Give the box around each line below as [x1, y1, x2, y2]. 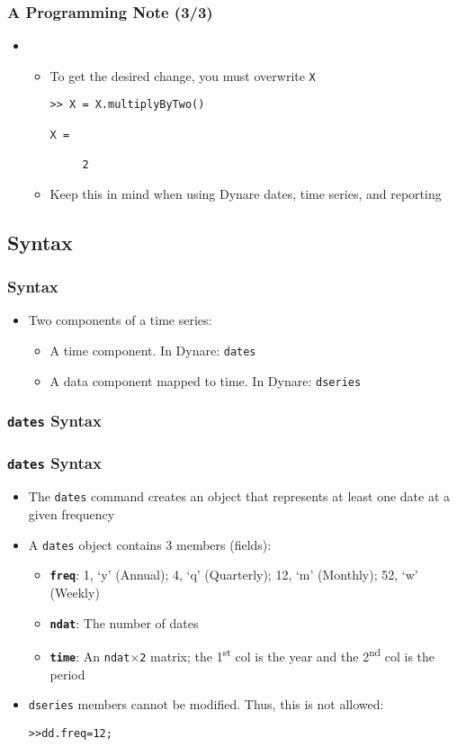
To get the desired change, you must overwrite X [49, 66, 316, 85]
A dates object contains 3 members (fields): [28, 535, 272, 553]
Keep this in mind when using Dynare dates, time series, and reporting [49, 184, 442, 202]
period [49, 664, 85, 683]
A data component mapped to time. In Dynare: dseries [49, 371, 362, 390]
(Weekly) [49, 583, 100, 601]
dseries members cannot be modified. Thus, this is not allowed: [28, 695, 384, 714]
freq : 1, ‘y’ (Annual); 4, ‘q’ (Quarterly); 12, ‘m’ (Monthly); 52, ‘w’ [49, 565, 418, 584]
